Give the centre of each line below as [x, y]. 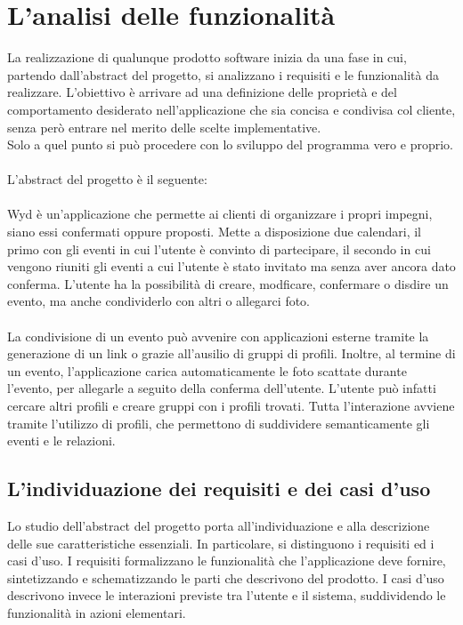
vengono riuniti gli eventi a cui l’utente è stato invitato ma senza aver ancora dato [231, 266]
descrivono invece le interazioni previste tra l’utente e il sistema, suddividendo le [227, 595]
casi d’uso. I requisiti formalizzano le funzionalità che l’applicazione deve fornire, [227, 561]
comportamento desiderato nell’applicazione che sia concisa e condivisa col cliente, [231, 109]
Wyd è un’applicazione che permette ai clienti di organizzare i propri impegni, [220, 214]
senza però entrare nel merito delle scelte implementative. [164, 127]
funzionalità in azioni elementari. [97, 612]
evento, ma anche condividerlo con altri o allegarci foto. [159, 301]
